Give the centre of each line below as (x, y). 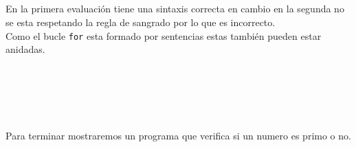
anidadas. (25, 49)
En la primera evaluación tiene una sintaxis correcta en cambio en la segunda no (175, 9)
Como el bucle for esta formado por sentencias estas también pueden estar (164, 35)
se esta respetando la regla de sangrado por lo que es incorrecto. (141, 22)
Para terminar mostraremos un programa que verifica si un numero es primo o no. (178, 136)
